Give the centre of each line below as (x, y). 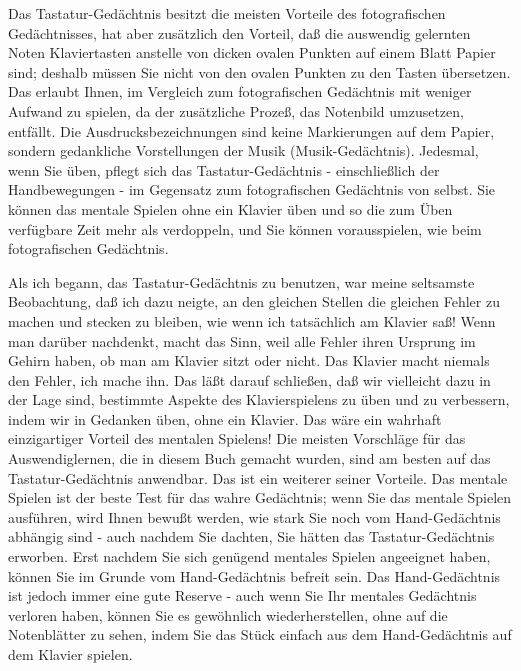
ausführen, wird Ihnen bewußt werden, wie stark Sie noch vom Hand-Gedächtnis (254, 516)
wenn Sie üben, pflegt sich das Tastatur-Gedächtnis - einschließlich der (224, 169)
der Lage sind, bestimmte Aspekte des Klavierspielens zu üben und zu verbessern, (259, 399)
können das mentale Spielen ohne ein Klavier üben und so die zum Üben (230, 208)
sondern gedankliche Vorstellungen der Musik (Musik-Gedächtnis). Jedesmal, (243, 150)
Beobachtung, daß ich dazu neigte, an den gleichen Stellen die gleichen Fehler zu (254, 301)
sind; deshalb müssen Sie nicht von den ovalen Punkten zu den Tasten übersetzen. (259, 71)
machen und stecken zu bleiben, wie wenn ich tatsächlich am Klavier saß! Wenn (252, 320)
